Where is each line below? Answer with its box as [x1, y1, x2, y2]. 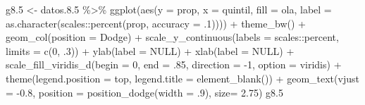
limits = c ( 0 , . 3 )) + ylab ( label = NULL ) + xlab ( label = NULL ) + [6, 43, 295, 58]
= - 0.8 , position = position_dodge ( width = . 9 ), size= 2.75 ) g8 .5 [6, 85, 283, 99]
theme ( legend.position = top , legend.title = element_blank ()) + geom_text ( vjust [6, 70, 359, 85]
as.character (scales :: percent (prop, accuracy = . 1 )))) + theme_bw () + [6, 16, 306, 30]
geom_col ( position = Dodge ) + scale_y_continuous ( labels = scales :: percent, [6, 30, 339, 44]
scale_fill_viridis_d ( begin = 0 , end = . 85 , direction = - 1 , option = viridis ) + [6, 57, 342, 72]
